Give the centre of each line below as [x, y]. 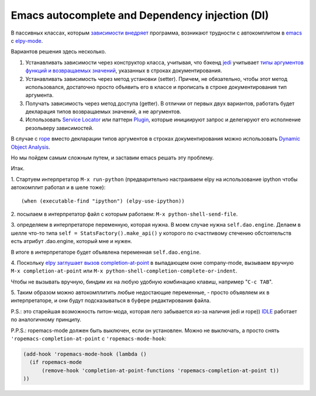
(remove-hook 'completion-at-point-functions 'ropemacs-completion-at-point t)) [161, 370]
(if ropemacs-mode [56, 362]
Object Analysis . [30, 147]
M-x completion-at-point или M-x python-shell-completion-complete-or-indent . [124, 271]
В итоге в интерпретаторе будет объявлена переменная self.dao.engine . [106, 252]
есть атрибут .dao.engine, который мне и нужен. [71, 241]
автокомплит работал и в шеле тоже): [58, 187]
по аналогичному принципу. [46, 320]
